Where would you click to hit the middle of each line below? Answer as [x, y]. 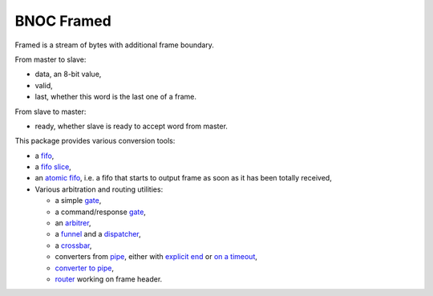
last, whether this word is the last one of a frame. [115, 97]
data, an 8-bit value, [68, 74]
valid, [44, 85]
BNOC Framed [63, 21]
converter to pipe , [85, 268]
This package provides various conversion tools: [95, 141]
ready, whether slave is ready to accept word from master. [132, 126]
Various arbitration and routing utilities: [99, 189]
